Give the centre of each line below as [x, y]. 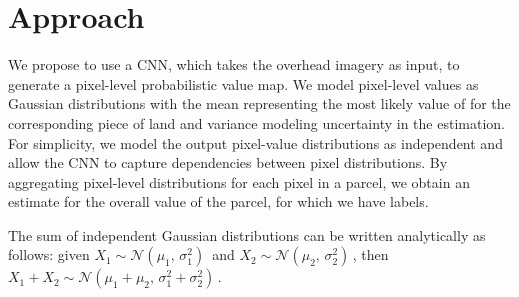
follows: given [49, 254]
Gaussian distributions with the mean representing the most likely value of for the [259, 103]
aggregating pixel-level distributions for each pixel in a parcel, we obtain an [239, 181]
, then [370, 254]
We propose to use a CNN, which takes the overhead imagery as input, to [234, 64]
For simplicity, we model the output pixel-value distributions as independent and [255, 142]
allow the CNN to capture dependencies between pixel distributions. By [228, 162]
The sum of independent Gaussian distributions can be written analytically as [247, 234]
